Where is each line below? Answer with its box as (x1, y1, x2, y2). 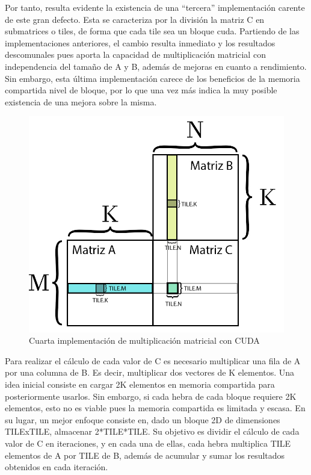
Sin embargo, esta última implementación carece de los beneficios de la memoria (5, 72, 300, 84)
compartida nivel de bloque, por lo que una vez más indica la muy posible (5, 84, 277, 96)
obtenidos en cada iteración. (5, 461, 108, 473)
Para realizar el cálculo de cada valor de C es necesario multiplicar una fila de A (5, 354, 301, 367)
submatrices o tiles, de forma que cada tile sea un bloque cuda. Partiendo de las (5, 25, 300, 37)
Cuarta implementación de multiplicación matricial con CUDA (29, 334, 260, 347)
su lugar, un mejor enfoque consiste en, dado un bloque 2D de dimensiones (5, 413, 280, 426)
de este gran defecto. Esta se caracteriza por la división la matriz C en (5, 13, 265, 25)
